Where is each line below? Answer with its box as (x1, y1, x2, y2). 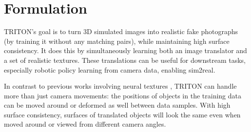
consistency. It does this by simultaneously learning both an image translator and (4, 45, 247, 56)
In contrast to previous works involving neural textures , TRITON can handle (4, 81, 237, 91)
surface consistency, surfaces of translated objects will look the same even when (4, 109, 241, 119)
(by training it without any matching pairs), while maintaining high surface (4, 36, 230, 46)
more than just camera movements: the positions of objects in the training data (4, 90, 241, 100)
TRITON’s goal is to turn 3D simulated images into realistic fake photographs (4, 26, 238, 37)
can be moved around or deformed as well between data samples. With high (4, 100, 231, 110)
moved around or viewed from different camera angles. (4, 119, 166, 129)
